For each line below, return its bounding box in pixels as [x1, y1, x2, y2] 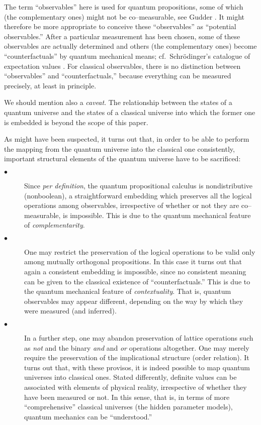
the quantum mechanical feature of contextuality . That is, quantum [24, 286, 231, 296]
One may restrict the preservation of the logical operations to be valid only [24, 246, 255, 257]
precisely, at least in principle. [4, 80, 97, 90]
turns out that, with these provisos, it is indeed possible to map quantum [24, 362, 250, 372]
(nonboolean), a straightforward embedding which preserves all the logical [24, 190, 252, 200]
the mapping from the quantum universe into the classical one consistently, [4, 143, 235, 154]
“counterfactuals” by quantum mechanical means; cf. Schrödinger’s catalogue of [4, 50, 250, 61]
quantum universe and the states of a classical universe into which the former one [4, 107, 255, 117]
